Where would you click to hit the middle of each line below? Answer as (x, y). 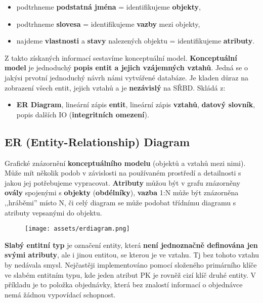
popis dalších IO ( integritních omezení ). (83, 114)
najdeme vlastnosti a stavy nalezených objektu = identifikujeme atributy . (136, 41)
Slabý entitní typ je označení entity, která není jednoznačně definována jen (131, 245)
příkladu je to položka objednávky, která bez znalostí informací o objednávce (124, 285)
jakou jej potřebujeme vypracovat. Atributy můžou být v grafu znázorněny (122, 182)
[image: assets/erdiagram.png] (77, 229)
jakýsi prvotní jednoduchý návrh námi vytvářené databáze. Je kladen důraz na (126, 77)
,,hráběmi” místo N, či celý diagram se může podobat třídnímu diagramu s (120, 202)
